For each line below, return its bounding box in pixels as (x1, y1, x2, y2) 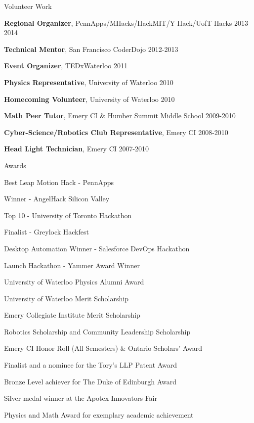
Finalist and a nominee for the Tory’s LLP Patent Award (4, 360, 177, 370)
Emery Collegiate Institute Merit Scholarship (4, 310, 140, 320)
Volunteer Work (4, 1, 52, 11)
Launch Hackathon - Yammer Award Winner (4, 260, 140, 270)
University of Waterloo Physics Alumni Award (4, 277, 144, 287)
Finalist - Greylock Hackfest (4, 227, 89, 237)
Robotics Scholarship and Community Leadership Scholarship (4, 326, 191, 336)
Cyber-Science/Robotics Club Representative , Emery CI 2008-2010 (4, 127, 228, 137)
